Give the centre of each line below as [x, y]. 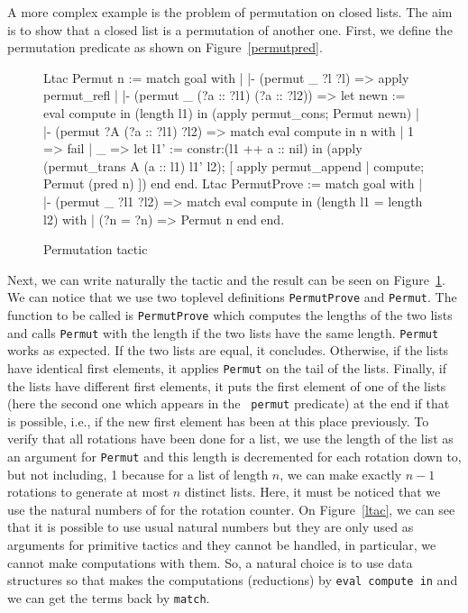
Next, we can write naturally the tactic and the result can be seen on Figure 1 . [226, 279]
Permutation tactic [96, 249]
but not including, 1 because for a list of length [138, 474]
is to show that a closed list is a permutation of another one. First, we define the [230, 29]
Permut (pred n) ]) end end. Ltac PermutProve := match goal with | [233, 183]
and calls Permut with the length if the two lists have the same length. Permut [223, 332]
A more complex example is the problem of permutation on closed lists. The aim [230, 12]
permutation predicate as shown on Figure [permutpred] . [165, 47]
